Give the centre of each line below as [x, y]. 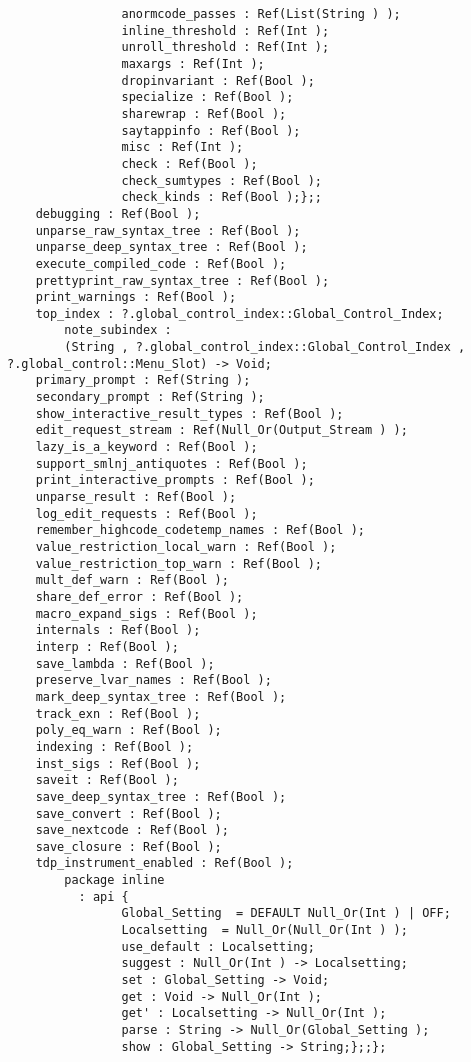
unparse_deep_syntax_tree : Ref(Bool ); [171, 247]
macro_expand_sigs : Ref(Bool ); [146, 613]
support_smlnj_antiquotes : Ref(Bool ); [171, 463]
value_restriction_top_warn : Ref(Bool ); [178, 563]
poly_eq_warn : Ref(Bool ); [128, 730]
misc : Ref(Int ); [182, 147]
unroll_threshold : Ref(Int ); [225, 47]
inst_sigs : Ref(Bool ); [118, 763]
